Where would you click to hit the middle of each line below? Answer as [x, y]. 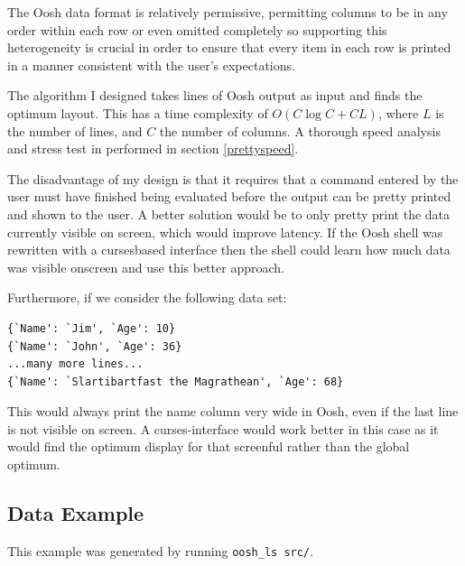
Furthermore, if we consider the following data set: [147, 297]
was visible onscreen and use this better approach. [146, 267]
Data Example [76, 513]
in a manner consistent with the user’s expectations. [151, 65]
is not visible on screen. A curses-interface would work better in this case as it [223, 428]
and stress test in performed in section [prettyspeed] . [153, 148]
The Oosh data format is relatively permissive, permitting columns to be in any [228, 12]
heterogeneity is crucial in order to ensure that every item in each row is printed [229, 47]
